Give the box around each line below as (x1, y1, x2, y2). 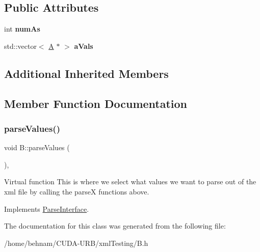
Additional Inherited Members (4, 65, 169, 81)
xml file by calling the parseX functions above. (4, 186, 149, 197)
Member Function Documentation (4, 95, 188, 111)
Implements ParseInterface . (4, 203, 89, 214)
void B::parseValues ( (4, 142, 70, 153)
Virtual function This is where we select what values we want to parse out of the (4, 176, 256, 187)
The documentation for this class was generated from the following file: (4, 220, 226, 231)
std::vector (4, 40, 37, 51)
